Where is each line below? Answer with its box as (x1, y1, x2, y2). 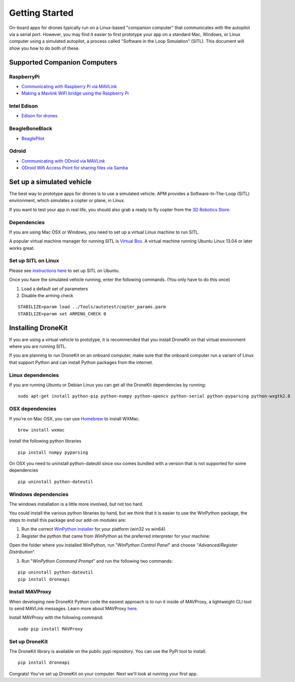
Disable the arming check (21, 293, 73, 298)
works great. (9, 245, 35, 251)
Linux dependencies (9, 372, 59, 378)
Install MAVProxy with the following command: (9, 614, 103, 620)
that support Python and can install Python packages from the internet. (9, 359, 154, 365)
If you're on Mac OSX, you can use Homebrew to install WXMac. (9, 415, 140, 421)
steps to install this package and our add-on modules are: (9, 517, 127, 523)
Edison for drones (21, 113, 58, 119)
